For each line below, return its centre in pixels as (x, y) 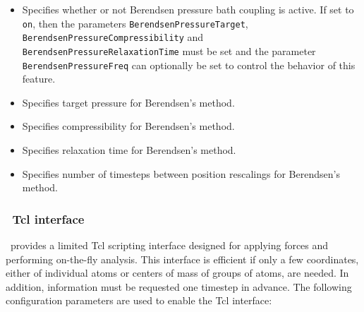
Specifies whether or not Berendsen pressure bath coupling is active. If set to (188, 9)
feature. (39, 79)
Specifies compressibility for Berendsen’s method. (128, 126)
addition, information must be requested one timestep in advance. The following (179, 286)
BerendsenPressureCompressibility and (113, 37)
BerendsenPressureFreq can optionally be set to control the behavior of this (189, 65)
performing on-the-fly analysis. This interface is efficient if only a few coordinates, (182, 259)
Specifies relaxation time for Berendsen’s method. (129, 150)
